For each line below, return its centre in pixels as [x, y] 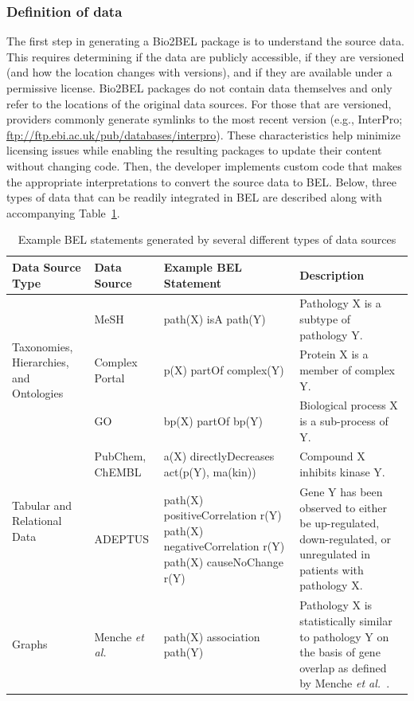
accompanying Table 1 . [63, 212]
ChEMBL [118, 472]
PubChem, [120, 456]
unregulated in [335, 554]
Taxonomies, [43, 346]
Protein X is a [334, 354]
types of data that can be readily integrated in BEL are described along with [194, 197]
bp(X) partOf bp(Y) [213, 421]
